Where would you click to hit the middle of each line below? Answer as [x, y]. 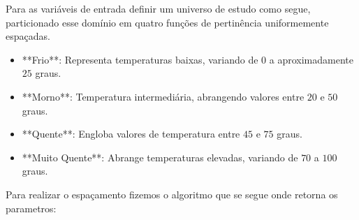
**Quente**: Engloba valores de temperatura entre [131, 134]
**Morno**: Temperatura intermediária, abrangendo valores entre [163, 96]
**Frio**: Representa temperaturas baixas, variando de [140, 59]
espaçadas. [28, 36]
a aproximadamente [311, 59]
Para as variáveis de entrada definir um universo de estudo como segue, [158, 8]
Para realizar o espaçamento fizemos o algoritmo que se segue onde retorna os [172, 194]
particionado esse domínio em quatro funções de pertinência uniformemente [167, 22]
